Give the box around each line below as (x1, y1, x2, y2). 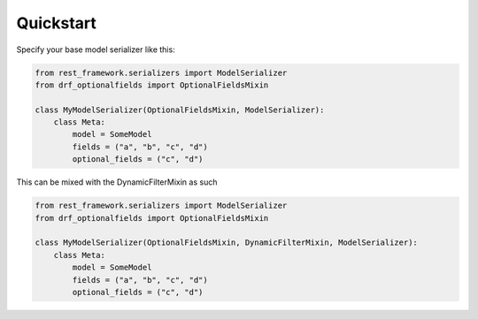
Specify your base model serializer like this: (16, 44, 176, 55)
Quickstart (16, 13, 97, 33)
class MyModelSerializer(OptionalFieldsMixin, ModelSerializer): (35, 104, 325, 115)
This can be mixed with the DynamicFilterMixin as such (16, 177, 218, 187)
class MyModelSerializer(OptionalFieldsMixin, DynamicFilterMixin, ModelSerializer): (35, 238, 418, 247)
